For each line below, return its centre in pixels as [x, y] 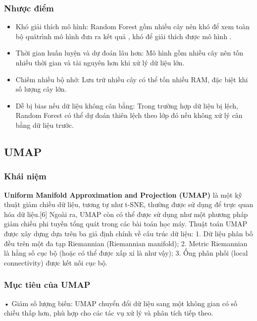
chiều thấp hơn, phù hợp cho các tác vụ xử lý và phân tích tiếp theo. [109, 313]
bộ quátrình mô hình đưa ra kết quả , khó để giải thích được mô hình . [124, 36]
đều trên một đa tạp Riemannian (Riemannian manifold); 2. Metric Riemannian [126, 243]
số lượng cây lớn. [41, 89]
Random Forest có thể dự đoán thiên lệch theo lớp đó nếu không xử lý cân [129, 115]
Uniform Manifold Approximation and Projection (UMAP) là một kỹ [123, 194]
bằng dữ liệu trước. [45, 125]
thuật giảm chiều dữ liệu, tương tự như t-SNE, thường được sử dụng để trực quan [129, 204]
